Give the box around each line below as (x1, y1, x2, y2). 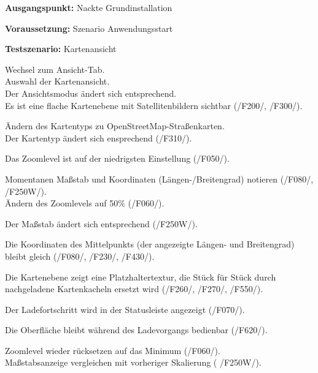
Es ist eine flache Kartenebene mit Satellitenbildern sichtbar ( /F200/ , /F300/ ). (5, 99, 303, 111)
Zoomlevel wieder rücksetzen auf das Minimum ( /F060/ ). (5, 344, 220, 356)
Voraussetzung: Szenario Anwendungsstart (5, 21, 173, 34)
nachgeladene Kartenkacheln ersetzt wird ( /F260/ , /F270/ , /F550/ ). (5, 282, 263, 295)
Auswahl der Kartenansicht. (5, 75, 110, 88)
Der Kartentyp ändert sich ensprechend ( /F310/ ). (5, 131, 192, 144)
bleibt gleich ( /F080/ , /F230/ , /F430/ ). (5, 249, 155, 262)
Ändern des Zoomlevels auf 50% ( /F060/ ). (5, 197, 165, 209)
